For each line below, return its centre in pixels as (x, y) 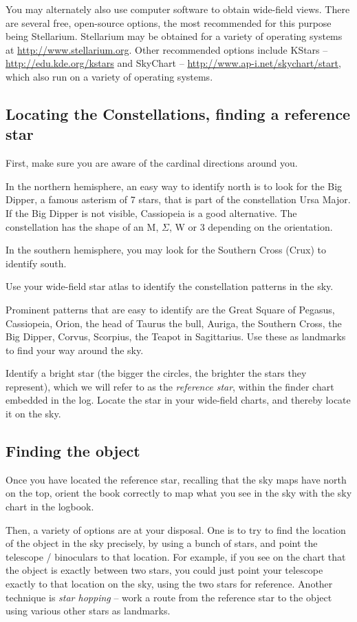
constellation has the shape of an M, (82, 226)
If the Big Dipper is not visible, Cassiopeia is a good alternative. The (151, 212)
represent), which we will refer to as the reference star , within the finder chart (170, 386)
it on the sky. (33, 414)
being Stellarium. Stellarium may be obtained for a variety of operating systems (174, 36)
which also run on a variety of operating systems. (109, 76)
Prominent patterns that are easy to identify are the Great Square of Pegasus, (170, 309)
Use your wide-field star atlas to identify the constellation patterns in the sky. (170, 286)
